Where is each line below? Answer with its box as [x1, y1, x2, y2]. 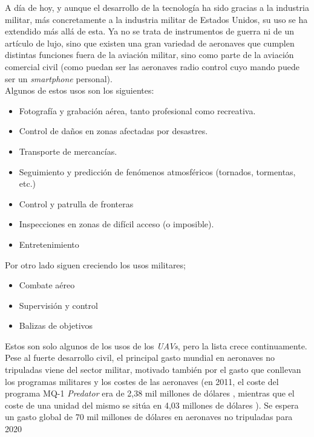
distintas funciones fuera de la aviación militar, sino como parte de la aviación [5, 48, 294, 61]
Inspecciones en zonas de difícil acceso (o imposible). [19, 218, 214, 230]
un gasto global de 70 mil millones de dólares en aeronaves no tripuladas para [5, 410, 293, 423]
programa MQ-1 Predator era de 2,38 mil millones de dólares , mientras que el [5, 387, 295, 400]
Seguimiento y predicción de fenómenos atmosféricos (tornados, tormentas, [19, 165, 296, 178]
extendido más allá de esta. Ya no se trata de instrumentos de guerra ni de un [5, 25, 295, 37]
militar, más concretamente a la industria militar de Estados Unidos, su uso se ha [5, 13, 308, 25]
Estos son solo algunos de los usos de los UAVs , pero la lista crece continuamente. [5, 339, 307, 352]
